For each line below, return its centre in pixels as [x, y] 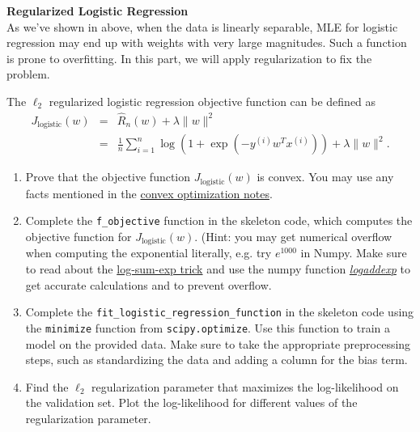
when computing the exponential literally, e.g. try [148, 253]
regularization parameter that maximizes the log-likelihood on [245, 386]
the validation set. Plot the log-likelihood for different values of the [191, 402]
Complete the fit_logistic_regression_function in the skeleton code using [220, 312]
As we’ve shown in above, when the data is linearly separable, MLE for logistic [202, 26]
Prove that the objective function [108, 177]
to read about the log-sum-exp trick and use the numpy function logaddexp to [218, 269]
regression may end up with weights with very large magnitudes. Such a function [207, 42]
